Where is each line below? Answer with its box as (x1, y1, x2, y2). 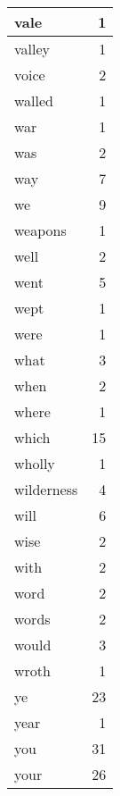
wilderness (14, 479, 78, 499)
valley (14, 38, 51, 59)
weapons (14, 220, 67, 240)
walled (14, 90, 54, 111)
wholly (14, 453, 55, 473)
